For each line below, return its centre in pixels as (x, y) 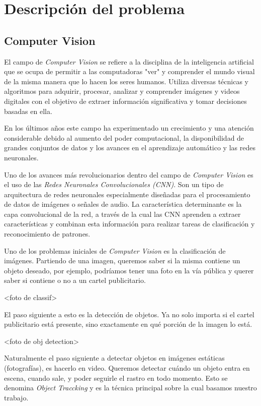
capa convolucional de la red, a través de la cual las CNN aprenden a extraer (122, 214)
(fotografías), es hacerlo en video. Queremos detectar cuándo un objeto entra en (127, 368)
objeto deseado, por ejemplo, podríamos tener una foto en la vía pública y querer (129, 270)
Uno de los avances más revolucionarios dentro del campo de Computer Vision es (129, 174)
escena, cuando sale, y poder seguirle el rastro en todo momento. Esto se (116, 378)
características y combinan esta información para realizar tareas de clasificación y (129, 224)
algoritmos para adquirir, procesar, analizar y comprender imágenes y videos (122, 91)
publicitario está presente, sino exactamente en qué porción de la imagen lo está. (128, 324)
